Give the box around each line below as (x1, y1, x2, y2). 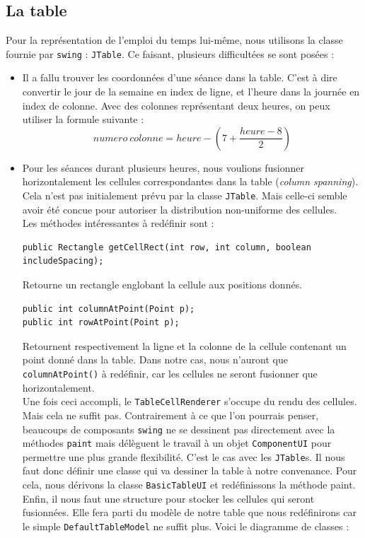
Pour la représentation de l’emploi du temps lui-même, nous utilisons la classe (6, 33, 343, 47)
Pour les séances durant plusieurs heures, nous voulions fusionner (22, 160, 304, 175)
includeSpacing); (22, 256, 104, 267)
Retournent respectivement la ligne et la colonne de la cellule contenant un (22, 338, 347, 353)
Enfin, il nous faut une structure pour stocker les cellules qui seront (22, 491, 315, 505)
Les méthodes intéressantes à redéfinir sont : (22, 216, 214, 230)
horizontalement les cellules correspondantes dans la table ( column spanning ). (22, 174, 359, 189)
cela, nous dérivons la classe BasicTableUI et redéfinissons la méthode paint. (22, 477, 356, 492)
